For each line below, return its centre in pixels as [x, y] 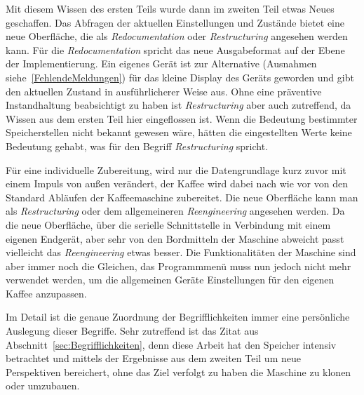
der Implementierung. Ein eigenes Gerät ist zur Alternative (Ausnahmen [161, 63]
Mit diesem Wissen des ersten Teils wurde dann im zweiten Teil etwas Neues [170, 8]
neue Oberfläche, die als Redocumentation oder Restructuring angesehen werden [177, 36]
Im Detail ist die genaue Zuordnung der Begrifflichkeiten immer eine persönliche [178, 317]
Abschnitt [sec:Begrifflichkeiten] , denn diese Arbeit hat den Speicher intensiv [171, 344]
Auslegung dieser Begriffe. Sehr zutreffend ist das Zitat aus [132, 331]
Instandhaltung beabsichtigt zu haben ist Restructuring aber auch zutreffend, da [178, 105]
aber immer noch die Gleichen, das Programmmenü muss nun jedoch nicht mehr [178, 266]
